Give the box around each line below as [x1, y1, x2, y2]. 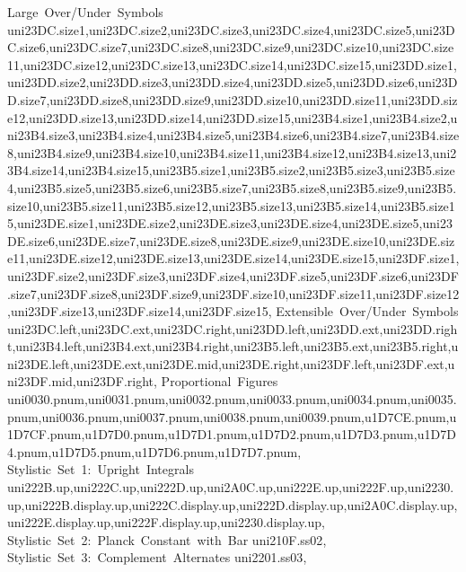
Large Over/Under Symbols [7, 3, 163, 21]
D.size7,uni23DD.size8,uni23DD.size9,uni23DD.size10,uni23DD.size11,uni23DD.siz [7, 90, 458, 109]
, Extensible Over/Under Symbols [268, 302, 459, 321]
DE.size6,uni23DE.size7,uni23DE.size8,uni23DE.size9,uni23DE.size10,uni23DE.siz [7, 231, 455, 250]
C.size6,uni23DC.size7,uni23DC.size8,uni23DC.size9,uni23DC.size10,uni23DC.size [7, 38, 454, 57]
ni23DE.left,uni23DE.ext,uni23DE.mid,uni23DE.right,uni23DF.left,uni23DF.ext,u [7, 354, 455, 373]
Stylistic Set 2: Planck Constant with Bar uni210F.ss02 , [7, 530, 327, 549]
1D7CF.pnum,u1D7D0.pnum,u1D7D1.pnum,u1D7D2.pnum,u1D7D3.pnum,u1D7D [7, 425, 456, 444]
